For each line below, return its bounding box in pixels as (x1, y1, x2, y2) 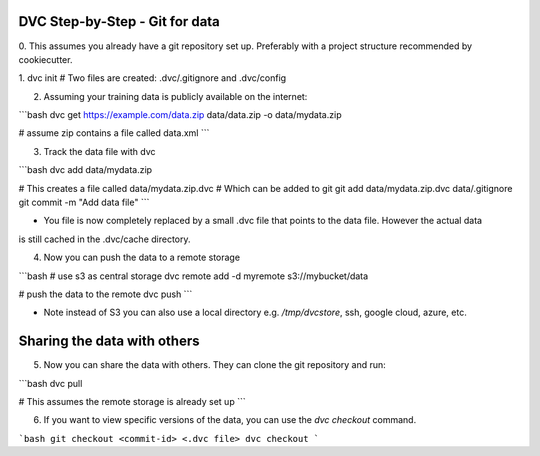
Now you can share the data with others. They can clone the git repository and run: (43, 359, 387, 371)
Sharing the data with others (18, 333, 200, 350)
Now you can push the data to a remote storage (43, 251, 240, 264)
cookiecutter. (18, 53, 73, 65)
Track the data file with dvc (43, 145, 156, 157)
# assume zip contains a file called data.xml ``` (18, 127, 210, 139)
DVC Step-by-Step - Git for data (18, 13, 220, 30)
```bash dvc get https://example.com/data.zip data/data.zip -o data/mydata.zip (18, 109, 342, 121)
